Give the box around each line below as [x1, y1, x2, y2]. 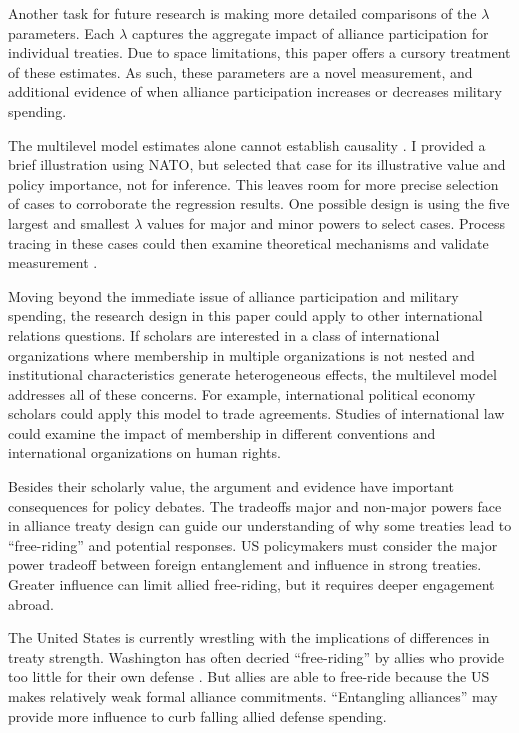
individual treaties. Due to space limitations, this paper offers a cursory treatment [8, 42, 511, 63]
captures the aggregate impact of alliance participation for [132, 22, 489, 43]
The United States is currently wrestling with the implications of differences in [8, 627, 490, 648]
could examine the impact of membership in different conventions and [8, 422, 436, 443]
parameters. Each [8, 22, 115, 43]
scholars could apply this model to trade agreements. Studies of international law [8, 403, 505, 424]
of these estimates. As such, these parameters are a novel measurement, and [8, 61, 473, 82]
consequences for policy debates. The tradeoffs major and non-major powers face [8, 495, 502, 516]
